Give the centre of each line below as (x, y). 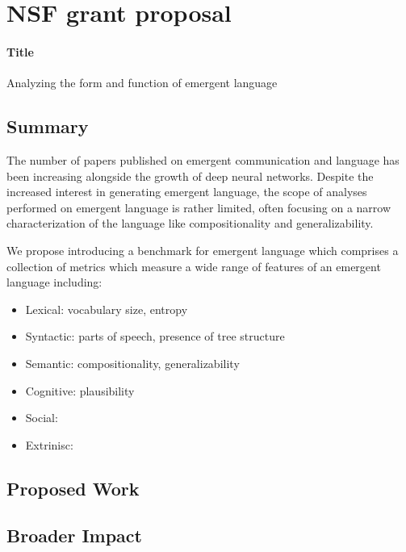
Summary (48, 126)
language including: (54, 282)
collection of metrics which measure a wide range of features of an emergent (194, 266)
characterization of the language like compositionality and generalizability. (190, 223)
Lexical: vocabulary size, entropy (107, 309)
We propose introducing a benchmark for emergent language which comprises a (203, 250)
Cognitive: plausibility (80, 390)
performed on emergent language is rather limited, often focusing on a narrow (199, 207)
